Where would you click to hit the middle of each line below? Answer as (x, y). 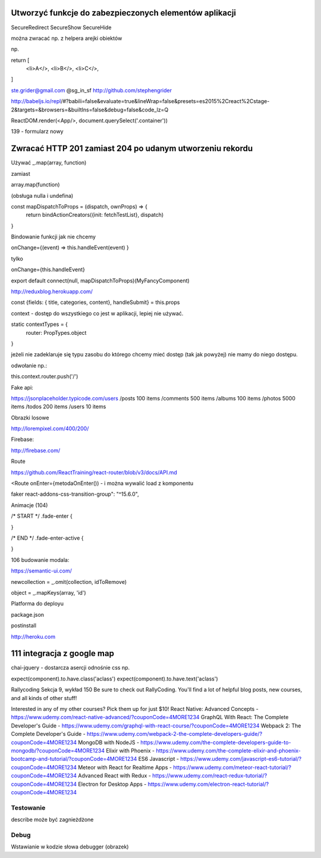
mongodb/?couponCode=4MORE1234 (58, 750)
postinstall (24, 626)
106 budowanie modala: (40, 559)
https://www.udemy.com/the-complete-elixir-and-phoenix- (228, 750)
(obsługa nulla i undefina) (42, 195)
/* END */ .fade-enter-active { (47, 538)
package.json (28, 614)
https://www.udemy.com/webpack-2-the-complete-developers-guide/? (174, 734)
